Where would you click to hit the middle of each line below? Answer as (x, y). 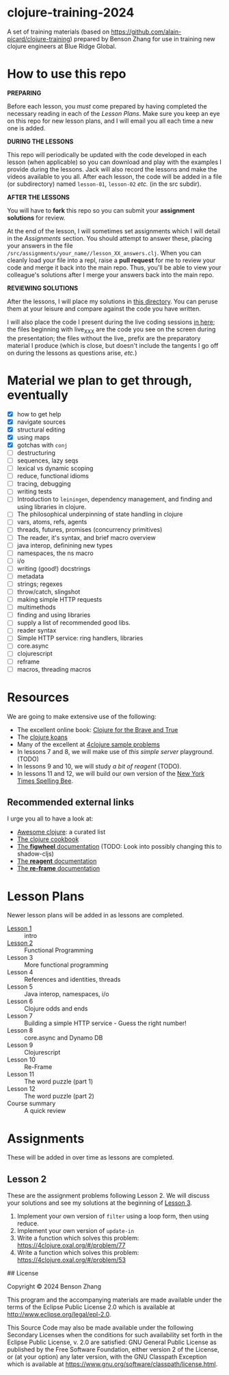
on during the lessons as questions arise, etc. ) (72, 353)
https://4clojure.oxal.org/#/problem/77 (71, 1245)
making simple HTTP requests (59, 600)
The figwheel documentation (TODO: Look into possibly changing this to (119, 847)
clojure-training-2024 (71, 13)
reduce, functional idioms (53, 476)
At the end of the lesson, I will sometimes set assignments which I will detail (114, 231)
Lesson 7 (20, 1016)
